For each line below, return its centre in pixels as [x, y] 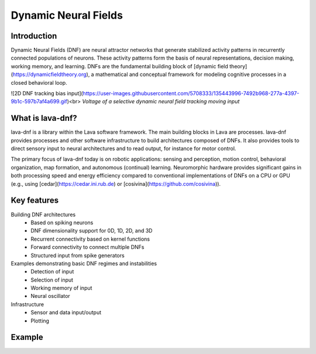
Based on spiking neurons [62, 223]
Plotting [40, 321]
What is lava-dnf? [44, 118]
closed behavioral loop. [39, 82]
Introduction [34, 36]
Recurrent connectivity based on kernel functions [90, 239]
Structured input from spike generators [78, 255]
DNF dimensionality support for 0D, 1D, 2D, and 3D [92, 231]
